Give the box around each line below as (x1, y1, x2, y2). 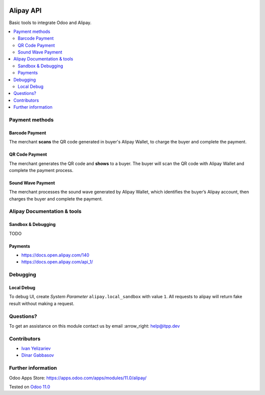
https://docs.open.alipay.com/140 (21, 252, 89, 258)
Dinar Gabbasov (21, 352, 54, 358)
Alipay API (9, 6, 42, 15)
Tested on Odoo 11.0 (9, 384, 51, 390)
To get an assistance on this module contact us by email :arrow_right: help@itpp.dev (9, 323, 180, 329)
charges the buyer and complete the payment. (9, 196, 103, 201)
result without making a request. (9, 300, 75, 307)
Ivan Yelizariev (21, 345, 51, 351)
